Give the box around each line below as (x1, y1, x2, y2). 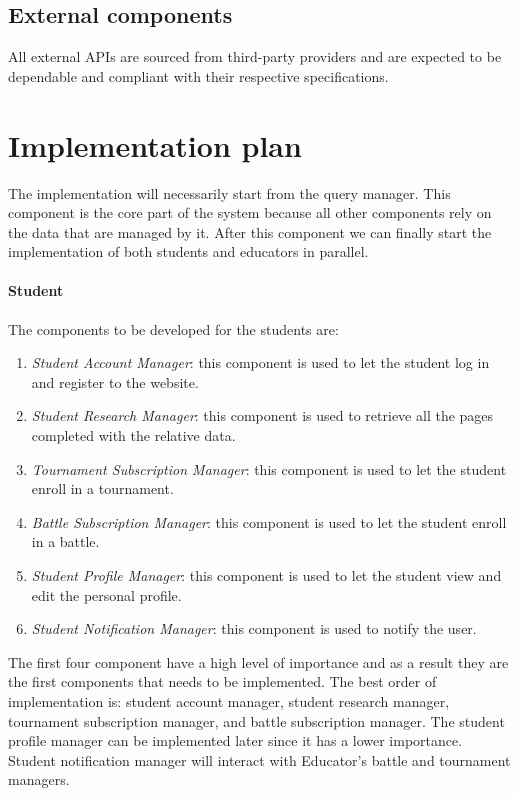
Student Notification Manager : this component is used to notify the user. (31, 618, 477, 639)
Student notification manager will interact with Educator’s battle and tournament (8, 749, 511, 770)
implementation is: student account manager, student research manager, (8, 691, 450, 711)
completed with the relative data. (31, 425, 236, 446)
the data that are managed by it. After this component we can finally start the (8, 221, 492, 242)
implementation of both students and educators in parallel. (8, 241, 369, 262)
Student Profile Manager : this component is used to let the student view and (31, 565, 502, 586)
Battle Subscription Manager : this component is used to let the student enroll (31, 511, 507, 532)
